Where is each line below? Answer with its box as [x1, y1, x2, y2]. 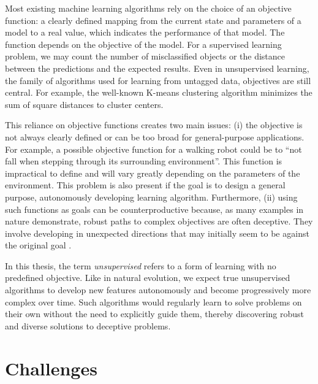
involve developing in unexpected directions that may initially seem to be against [5, 226, 309, 239]
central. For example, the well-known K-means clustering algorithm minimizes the [5, 86, 312, 99]
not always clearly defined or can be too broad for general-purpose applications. [5, 130, 305, 143]
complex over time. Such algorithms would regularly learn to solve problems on [5, 295, 302, 308]
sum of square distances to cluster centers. [5, 98, 164, 110]
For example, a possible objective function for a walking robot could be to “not [5, 142, 302, 155]
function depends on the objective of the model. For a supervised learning [5, 37, 282, 50]
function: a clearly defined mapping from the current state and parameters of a [5, 13, 301, 26]
